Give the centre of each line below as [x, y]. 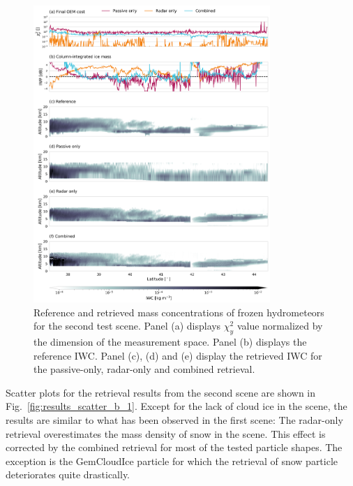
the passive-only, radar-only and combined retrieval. [144, 369]
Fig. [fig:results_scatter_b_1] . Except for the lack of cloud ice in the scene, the [176, 406]
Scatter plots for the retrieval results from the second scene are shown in [161, 392]
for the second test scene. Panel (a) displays [127, 326]
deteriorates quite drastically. [68, 474]
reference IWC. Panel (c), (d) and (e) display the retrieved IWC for [178, 355]
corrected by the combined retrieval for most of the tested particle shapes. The [174, 447]
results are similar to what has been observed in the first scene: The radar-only [174, 420]
